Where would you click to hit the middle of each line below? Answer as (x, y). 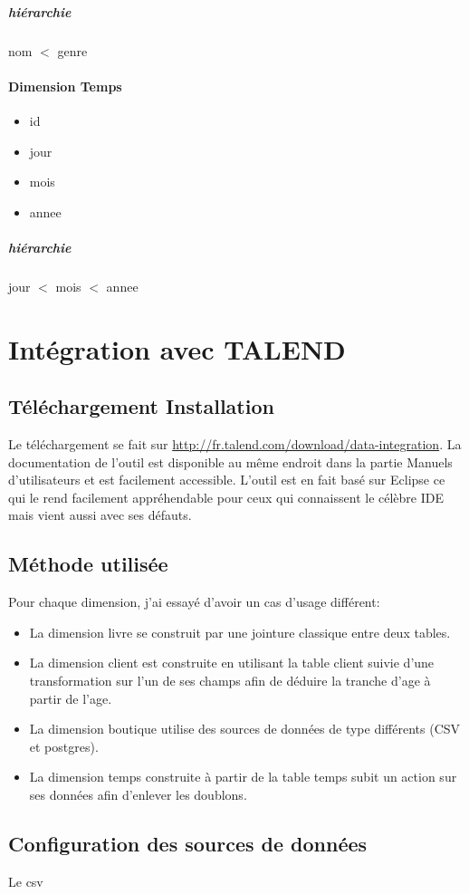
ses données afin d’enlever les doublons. (138, 794)
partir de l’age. (71, 698)
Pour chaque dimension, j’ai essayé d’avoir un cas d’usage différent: (194, 602)
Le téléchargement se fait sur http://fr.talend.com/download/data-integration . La (235, 444)
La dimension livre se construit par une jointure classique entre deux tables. (240, 632)
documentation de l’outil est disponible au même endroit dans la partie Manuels (230, 461)
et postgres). (64, 746)
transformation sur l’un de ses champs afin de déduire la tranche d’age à (230, 681)
